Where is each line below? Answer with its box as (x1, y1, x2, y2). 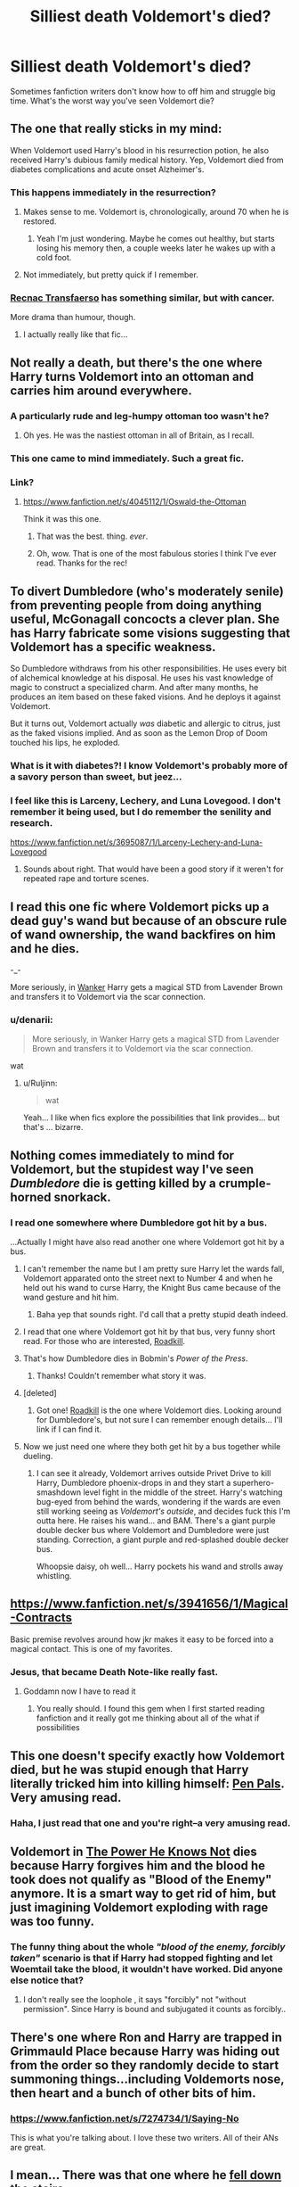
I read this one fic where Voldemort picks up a (10, 899, 270, 914)
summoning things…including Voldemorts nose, (10, 2071, 285, 2086)
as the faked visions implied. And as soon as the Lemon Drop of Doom (10, 728, 268, 739)
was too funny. (10, 1913, 95, 1928)
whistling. (36, 1571, 72, 1581)
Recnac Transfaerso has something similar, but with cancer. (10, 292, 275, 304)
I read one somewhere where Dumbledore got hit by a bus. (10, 1216, 268, 1228)
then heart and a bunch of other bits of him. (10, 2085, 256, 2100)
